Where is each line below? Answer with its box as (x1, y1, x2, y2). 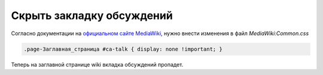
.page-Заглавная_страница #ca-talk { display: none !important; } (23, 45, 223, 52)
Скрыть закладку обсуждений (11, 9, 173, 22)
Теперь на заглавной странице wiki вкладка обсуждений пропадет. (11, 61, 184, 68)
